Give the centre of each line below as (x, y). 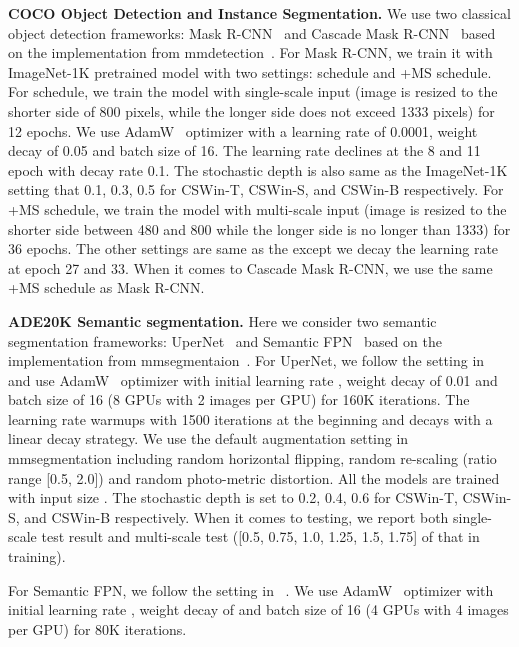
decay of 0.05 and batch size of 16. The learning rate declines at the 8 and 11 (244, 150)
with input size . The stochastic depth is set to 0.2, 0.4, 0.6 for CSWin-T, (233, 497)
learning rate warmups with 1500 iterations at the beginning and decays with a (250, 418)
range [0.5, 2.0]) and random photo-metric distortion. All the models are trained (254, 477)
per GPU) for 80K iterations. (97, 628)
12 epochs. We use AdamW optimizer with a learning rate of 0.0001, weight (243, 130)
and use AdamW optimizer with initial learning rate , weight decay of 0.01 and (253, 379)
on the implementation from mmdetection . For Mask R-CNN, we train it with (250, 52)
